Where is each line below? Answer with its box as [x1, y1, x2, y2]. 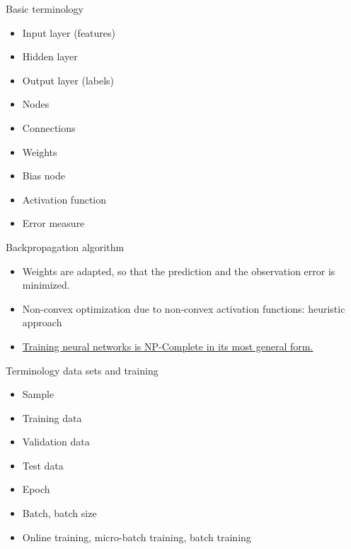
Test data [22, 457, 64, 472]
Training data [22, 410, 82, 425]
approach [22, 315, 62, 330]
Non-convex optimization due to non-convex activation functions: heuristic [22, 301, 345, 316]
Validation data [22, 434, 90, 449]
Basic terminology [6, 1, 84, 16]
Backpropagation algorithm [6, 239, 125, 254]
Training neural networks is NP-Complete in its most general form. [22, 338, 313, 353]
